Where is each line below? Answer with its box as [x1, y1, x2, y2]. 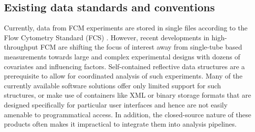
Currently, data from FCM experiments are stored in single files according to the [4, 23, 248, 33]
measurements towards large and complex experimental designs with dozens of [4, 51, 240, 61]
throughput [4, 42, 38, 52]
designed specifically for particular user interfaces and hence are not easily [4, 99, 228, 109]
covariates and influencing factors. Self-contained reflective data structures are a [4, 61, 245, 71]
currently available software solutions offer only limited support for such [4, 80, 221, 90]
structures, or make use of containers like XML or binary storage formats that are [4, 90, 251, 100]
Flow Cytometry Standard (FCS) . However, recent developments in [4, 32, 210, 42]
